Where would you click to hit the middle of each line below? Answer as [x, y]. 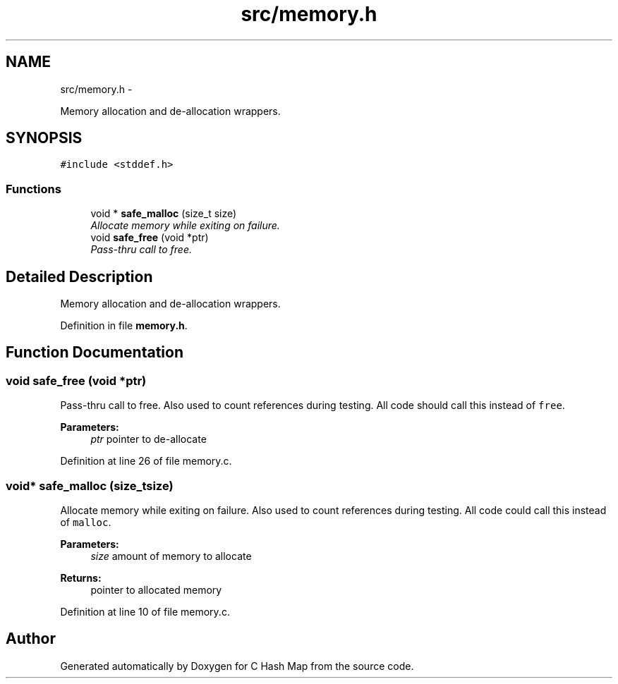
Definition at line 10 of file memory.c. [145, 612]
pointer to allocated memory [156, 590]
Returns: [81, 578]
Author [31, 639]
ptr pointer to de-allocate [149, 439]
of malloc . [86, 522]
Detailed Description [79, 276]
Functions [34, 189]
